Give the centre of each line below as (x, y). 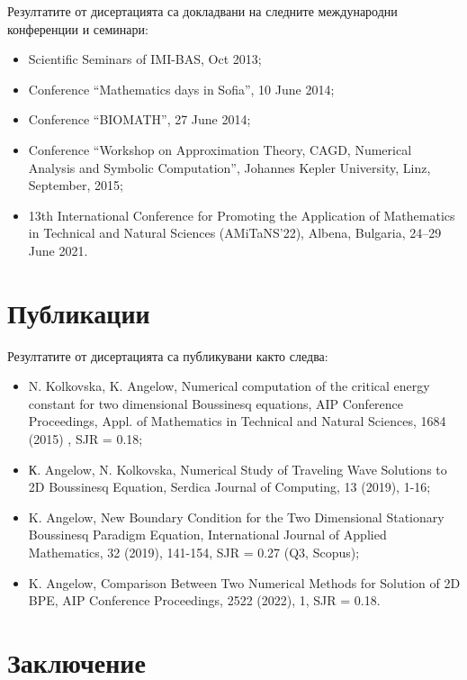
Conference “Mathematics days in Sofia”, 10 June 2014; (181, 89)
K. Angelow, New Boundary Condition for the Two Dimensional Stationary (236, 517)
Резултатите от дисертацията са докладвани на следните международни (202, 11)
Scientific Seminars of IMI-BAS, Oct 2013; (145, 59)
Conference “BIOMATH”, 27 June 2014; (139, 119)
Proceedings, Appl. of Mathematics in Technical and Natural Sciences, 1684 (237, 421)
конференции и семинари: (78, 28)
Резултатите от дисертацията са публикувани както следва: (168, 355)
